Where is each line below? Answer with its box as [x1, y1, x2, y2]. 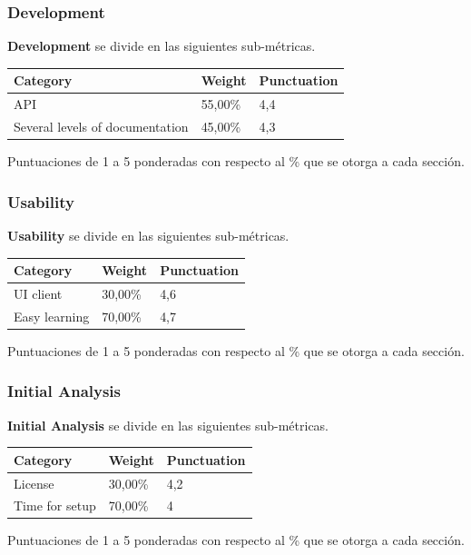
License [14, 473, 54, 492]
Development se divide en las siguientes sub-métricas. [7, 36, 316, 55]
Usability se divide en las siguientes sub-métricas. [7, 225, 289, 244]
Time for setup [14, 496, 96, 515]
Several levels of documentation [14, 117, 189, 135]
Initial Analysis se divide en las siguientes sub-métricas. [7, 415, 329, 434]
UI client [14, 283, 63, 302]
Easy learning [14, 306, 90, 325]
